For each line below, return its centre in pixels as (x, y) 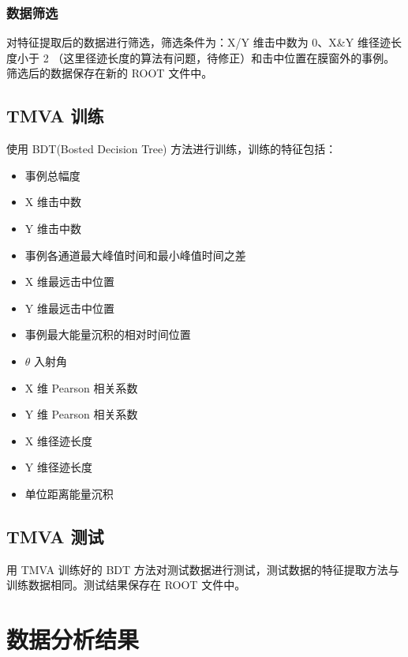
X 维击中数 (53, 202)
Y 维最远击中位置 (69, 308)
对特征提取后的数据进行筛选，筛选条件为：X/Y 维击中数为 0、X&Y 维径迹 (198, 42)
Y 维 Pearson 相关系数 (81, 414)
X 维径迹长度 (58, 440)
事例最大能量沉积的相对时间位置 (108, 334)
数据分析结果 (73, 639)
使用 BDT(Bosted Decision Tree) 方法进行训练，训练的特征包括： (172, 149)
